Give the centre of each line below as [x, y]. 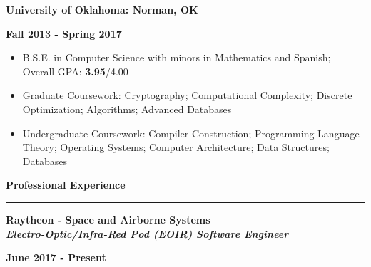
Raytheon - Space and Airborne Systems [108, 219]
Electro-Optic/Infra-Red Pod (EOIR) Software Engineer [147, 233]
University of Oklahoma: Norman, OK [102, 9]
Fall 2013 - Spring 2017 [64, 33]
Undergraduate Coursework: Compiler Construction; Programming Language [191, 133]
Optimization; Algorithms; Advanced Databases [127, 109]
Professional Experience [66, 185]
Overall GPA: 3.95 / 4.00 [75, 71]
